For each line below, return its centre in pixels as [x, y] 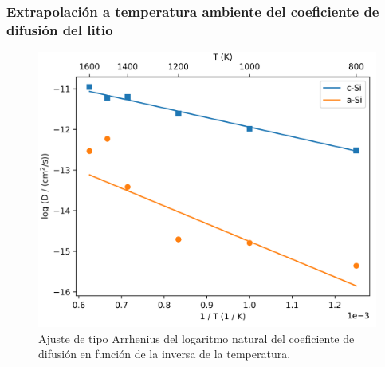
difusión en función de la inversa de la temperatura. [165, 354]
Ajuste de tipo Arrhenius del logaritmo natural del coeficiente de [196, 338]
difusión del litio [60, 29]
